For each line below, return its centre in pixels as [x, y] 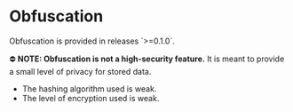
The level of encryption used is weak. [91, 98]
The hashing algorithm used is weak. [89, 88]
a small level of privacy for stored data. [80, 71]
